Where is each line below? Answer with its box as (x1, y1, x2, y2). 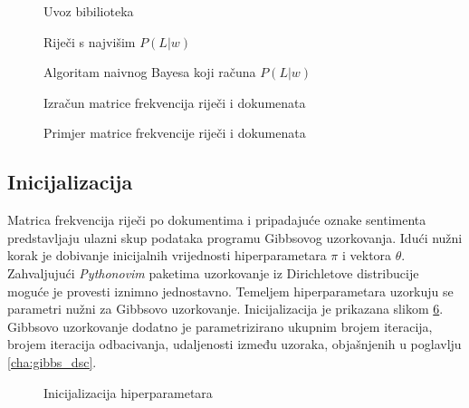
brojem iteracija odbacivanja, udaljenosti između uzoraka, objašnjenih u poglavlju (7, 335, 462, 354)
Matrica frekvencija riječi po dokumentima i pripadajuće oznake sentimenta (7, 210, 426, 229)
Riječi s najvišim (43, 32, 136, 51)
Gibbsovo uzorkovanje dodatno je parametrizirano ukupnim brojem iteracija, (7, 316, 433, 335)
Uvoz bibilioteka (43, 2, 134, 20)
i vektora (342, 246, 392, 265)
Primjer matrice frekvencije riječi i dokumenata (43, 123, 306, 142)
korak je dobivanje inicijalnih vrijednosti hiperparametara (7, 246, 327, 265)
